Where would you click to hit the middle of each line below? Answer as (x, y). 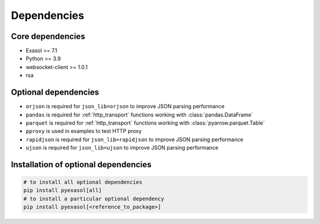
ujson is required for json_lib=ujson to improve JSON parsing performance (122, 148)
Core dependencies (48, 36)
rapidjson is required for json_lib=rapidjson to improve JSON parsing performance (135, 139)
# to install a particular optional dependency (94, 199)
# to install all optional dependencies (83, 182)
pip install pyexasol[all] (63, 190)
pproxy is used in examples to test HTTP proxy (84, 131)
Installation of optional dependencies (81, 165)
